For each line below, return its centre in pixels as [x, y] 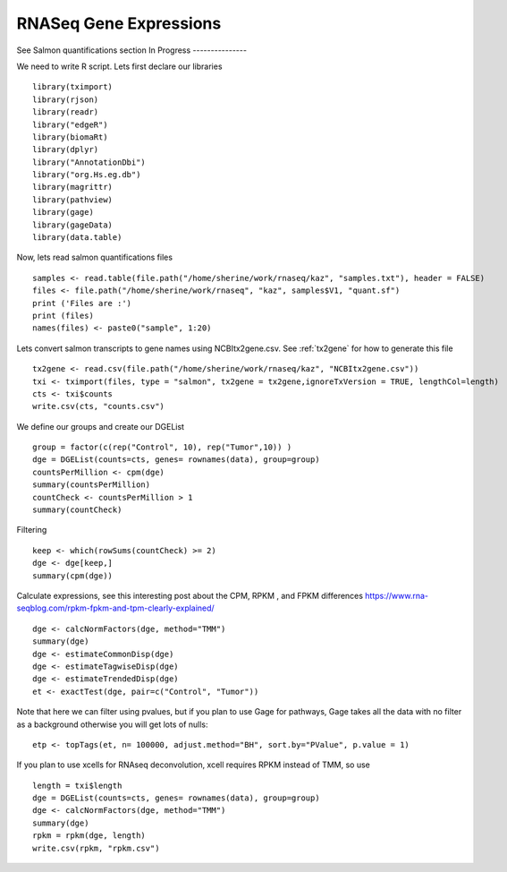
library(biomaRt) [70, 137]
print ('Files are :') [82, 303]
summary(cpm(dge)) [73, 576]
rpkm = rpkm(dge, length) [89, 836]
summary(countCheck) [77, 510]
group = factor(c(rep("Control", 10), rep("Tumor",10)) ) [162, 447]
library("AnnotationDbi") [89, 162]
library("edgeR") [70, 124]
